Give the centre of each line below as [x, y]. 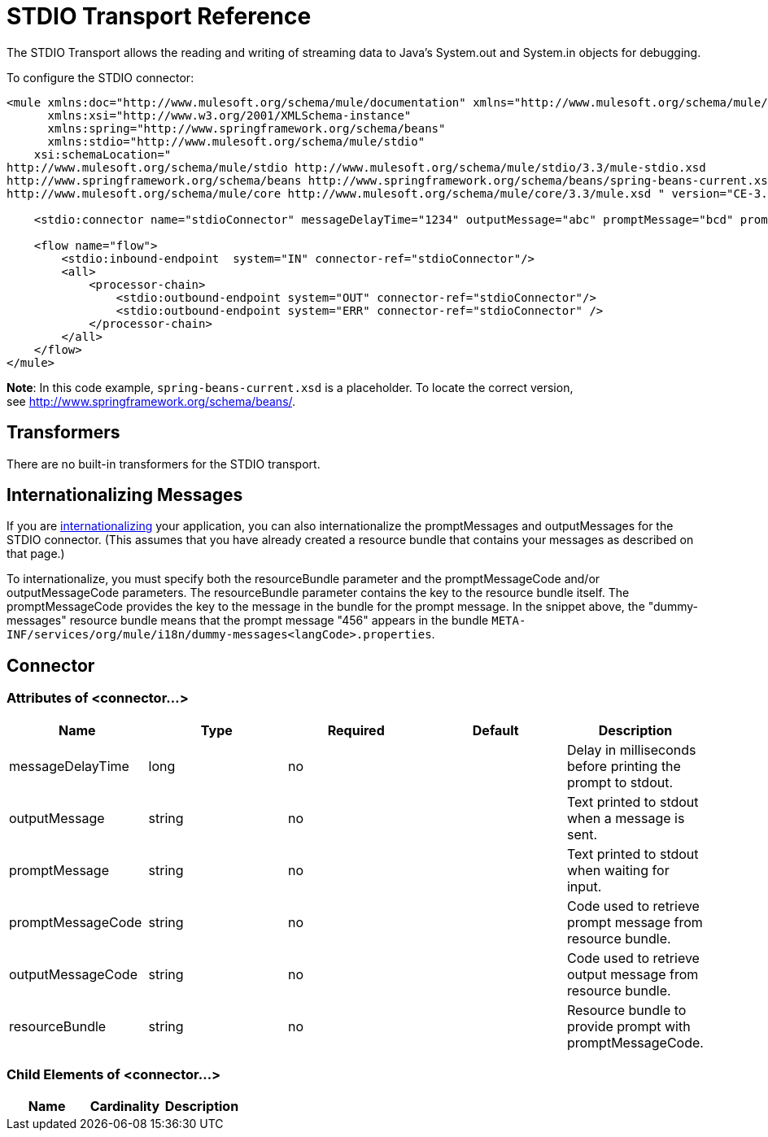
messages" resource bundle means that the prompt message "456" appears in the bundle [248, 621]
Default [495, 730]
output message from [633, 974]
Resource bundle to [626, 1010]
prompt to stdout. [620, 782]
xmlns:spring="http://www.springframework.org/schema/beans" [247, 128]
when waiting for [618, 870]
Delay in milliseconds [631, 749]
